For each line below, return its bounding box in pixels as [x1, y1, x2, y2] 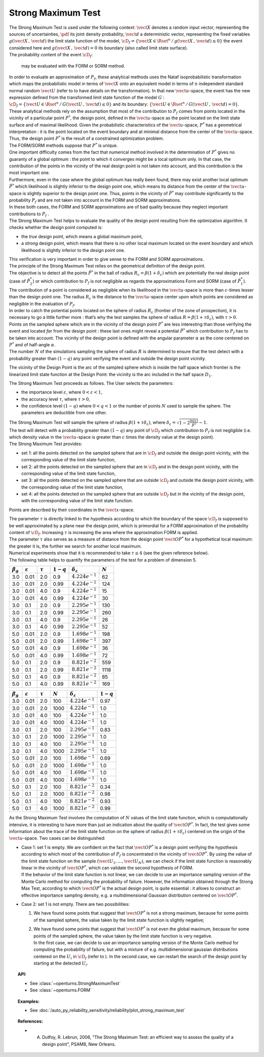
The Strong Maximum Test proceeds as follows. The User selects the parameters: [9, 380, 174, 386]
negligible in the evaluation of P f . [9, 301, 76, 308]
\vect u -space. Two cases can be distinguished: [9, 835, 106, 841]
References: [18, 1018, 44, 1024]
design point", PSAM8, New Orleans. [42, 1041, 116, 1047]
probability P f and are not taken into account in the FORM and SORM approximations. [9, 197, 181, 204]
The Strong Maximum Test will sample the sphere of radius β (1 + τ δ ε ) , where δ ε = [9, 419, 176, 427]
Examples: [18, 998, 40, 1004]
